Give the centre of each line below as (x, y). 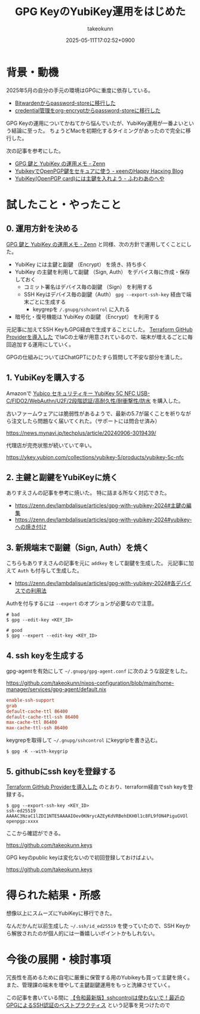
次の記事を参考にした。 (35, 151)
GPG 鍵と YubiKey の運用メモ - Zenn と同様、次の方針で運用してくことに (96, 244)
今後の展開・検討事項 (59, 960)
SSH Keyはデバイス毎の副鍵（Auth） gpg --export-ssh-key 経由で (105, 294)
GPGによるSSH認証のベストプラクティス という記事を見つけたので (88, 1005)
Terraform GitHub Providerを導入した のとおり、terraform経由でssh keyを (97, 787)
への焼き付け (30, 527)
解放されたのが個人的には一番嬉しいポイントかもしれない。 (84, 933)
